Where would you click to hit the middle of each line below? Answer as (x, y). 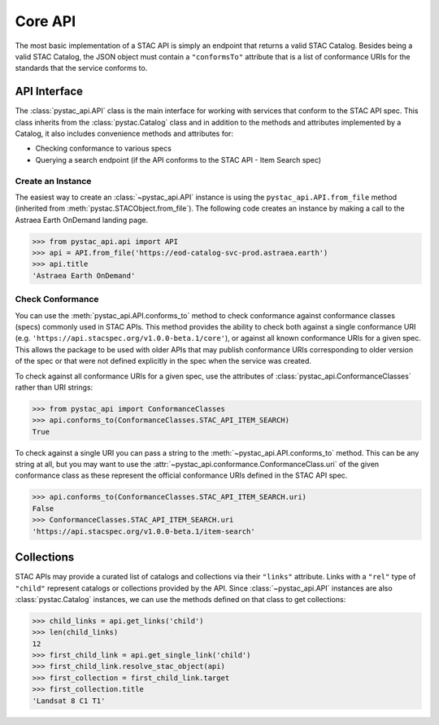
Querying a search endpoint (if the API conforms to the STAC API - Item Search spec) (178, 159)
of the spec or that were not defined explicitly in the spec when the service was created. (163, 361)
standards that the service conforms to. (81, 68)
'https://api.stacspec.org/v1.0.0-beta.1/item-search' (143, 531)
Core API (46, 21)
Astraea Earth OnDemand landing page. (82, 220)
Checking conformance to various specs (104, 148)
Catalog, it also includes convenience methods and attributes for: (124, 133)
